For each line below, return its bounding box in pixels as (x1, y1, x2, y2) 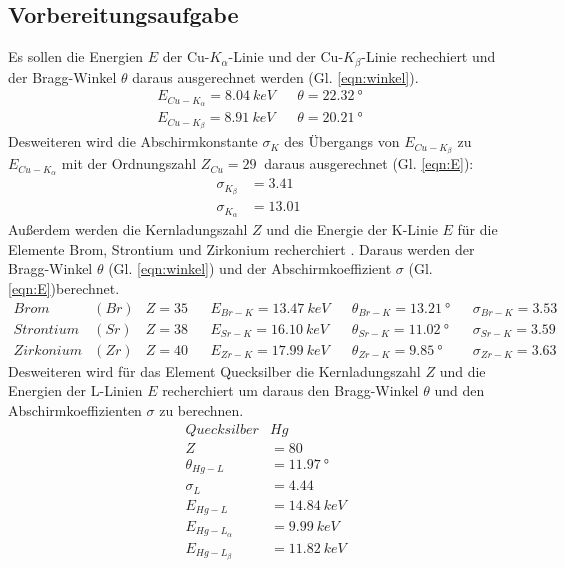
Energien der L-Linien (8, 380, 143, 401)
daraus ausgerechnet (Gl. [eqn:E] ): (264, 153, 474, 174)
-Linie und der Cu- (228, 46, 344, 67)
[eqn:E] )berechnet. (8, 278, 120, 299)
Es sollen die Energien (8, 46, 144, 67)
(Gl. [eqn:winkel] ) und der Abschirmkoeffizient (108, 258, 392, 279)
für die (457, 219, 498, 240)
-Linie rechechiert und (361, 46, 496, 67)
